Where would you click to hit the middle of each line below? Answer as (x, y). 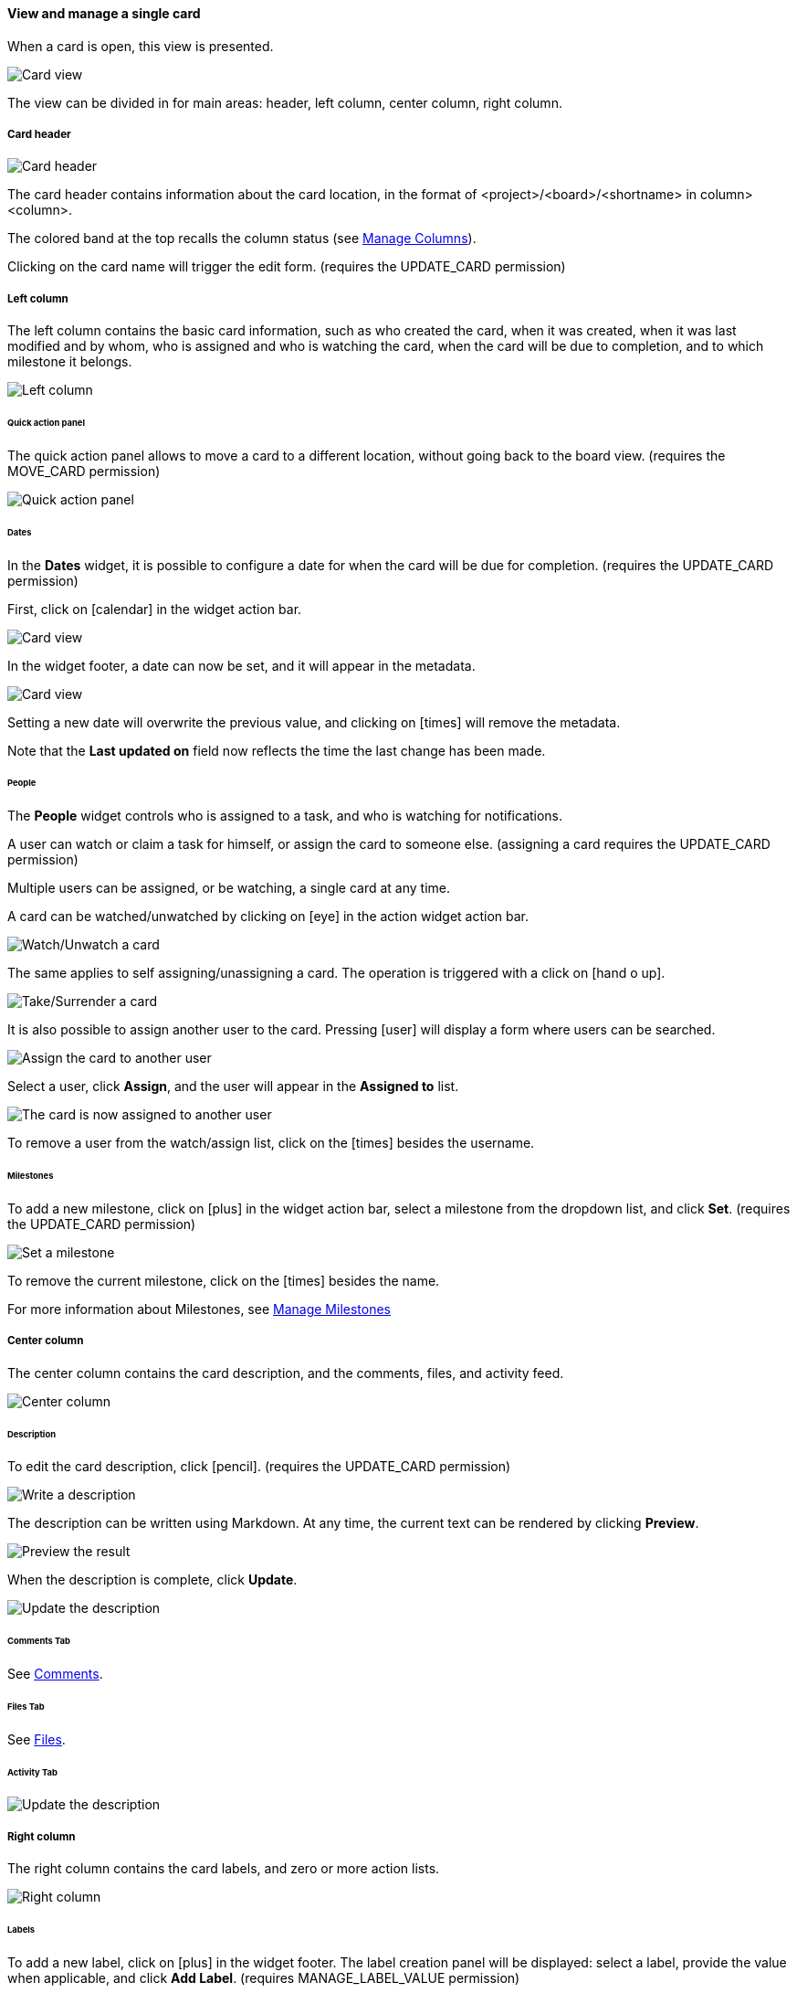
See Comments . (55, 1674)
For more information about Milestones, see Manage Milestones (199, 1309)
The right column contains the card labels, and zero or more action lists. (224, 1869)
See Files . (37, 1739)
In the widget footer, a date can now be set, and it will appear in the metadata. (241, 665)
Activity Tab (32, 1772)
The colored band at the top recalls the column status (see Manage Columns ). (242, 239)
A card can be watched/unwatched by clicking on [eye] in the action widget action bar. (268, 917)
